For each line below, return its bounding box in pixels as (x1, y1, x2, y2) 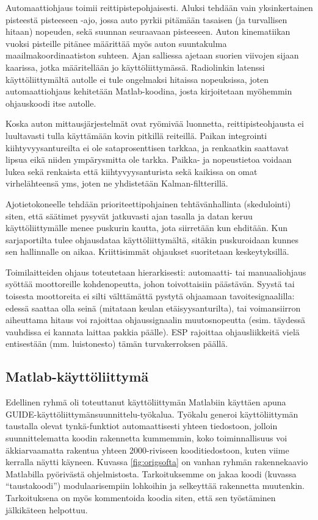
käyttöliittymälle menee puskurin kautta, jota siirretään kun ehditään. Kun (5, 221, 287, 234)
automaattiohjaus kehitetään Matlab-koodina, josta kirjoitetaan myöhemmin (5, 85, 292, 98)
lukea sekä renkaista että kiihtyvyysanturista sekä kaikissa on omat (5, 165, 258, 177)
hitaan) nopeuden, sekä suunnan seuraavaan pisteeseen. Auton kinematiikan (5, 25, 291, 38)
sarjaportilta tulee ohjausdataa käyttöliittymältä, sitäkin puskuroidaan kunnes (5, 233, 299, 246)
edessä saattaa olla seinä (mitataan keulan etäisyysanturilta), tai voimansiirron (5, 301, 301, 314)
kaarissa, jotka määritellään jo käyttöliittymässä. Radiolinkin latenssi (5, 60, 265, 73)
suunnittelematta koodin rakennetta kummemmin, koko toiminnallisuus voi (5, 432, 287, 444)
